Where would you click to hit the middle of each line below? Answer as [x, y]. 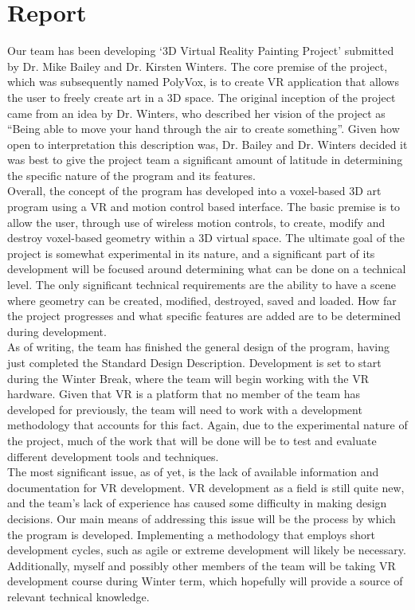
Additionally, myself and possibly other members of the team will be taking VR [202, 565]
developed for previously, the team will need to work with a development [185, 409]
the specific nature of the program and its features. [131, 175]
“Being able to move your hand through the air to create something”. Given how [204, 129]
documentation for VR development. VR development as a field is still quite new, [206, 487]
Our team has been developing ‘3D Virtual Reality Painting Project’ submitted [201, 51]
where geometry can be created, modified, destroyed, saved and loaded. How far [202, 300]
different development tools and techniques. [113, 456]
